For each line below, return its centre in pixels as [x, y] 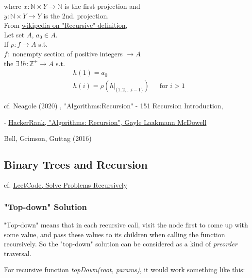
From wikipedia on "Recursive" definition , [66, 25]
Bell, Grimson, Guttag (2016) [48, 138]
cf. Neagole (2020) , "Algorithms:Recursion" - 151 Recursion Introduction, [114, 106]
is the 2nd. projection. [76, 15]
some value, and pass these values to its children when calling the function [115, 234]
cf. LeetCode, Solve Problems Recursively [66, 185]
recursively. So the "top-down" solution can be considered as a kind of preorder [121, 244]
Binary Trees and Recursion [76, 165]
